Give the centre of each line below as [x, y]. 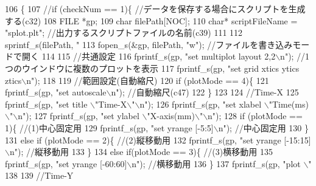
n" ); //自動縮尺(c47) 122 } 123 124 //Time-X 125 [205, 92]
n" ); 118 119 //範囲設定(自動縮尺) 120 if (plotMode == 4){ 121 [148, 80]
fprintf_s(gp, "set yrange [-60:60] [66, 163]
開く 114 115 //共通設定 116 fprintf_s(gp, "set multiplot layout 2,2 [149, 56]
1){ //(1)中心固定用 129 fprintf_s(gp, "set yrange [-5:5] [109, 127]
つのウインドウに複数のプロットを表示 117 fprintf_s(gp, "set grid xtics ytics [152, 68]
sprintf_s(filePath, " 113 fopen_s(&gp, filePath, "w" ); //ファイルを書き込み [149, 44]
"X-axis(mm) [171, 116]
